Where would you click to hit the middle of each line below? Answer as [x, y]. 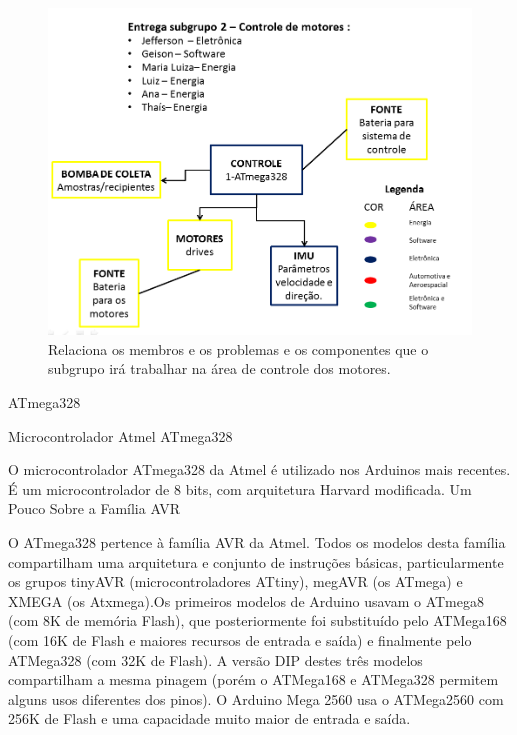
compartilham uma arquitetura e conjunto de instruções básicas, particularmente [256, 561]
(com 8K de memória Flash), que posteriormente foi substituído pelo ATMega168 [257, 620]
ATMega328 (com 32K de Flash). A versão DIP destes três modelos [215, 659]
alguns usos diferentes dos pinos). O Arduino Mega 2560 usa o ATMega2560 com [256, 698]
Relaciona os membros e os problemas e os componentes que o [238, 348]
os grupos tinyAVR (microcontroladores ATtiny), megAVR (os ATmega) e [235, 581]
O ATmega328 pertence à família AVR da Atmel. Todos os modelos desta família [257, 542]
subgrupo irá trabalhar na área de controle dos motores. [219, 368]
